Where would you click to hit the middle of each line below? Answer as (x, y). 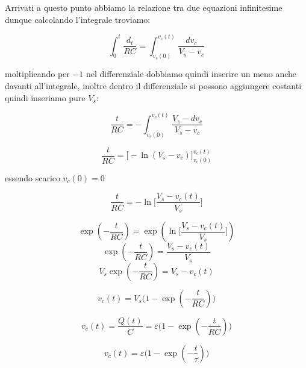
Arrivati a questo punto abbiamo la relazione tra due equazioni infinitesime (144, 7)
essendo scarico (33, 177)
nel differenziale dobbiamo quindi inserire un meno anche (192, 74)
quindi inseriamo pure (45, 97)
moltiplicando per (37, 74)
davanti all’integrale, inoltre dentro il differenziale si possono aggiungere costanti (153, 86)
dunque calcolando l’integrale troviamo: (78, 19)
